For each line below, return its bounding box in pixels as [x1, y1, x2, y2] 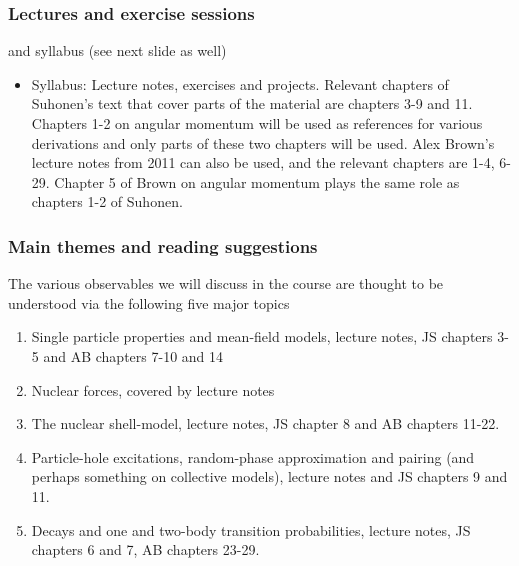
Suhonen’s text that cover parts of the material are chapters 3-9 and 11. [31, 93, 473, 114]
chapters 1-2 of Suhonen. [31, 191, 183, 212]
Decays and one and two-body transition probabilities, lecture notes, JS [31, 519, 471, 540]
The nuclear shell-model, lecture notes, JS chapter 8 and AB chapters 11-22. [31, 413, 500, 434]
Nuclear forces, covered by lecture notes [31, 379, 275, 400]
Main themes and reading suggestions [8, 233, 318, 258]
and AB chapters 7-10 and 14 [43, 345, 224, 366]
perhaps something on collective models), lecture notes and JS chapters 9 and [31, 466, 508, 487]
